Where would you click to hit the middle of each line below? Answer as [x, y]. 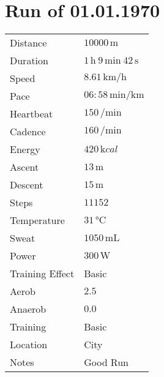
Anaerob [28, 309]
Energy [25, 149]
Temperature [37, 220]
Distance [28, 43]
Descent [27, 185]
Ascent [24, 167]
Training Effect [42, 274]
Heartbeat [32, 114]
